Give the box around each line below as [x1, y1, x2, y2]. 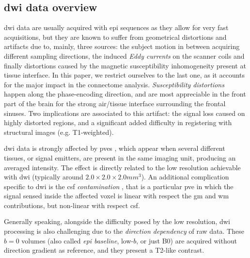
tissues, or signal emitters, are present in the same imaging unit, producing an [4, 152, 236, 162]
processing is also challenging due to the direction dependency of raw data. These [4, 226, 244, 236]
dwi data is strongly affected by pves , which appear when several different [4, 143, 225, 153]
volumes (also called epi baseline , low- [21, 235, 134, 245]
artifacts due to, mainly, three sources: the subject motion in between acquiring [4, 41, 240, 51]
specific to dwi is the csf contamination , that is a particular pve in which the [4, 181, 234, 191]
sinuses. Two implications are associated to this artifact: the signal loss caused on [4, 108, 245, 118]
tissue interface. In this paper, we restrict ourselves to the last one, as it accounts [4, 70, 245, 80]
